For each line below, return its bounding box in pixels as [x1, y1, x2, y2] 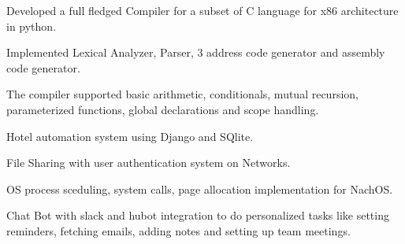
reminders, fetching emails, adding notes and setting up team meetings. [6, 222, 351, 238]
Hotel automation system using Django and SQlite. [6, 128, 254, 144]
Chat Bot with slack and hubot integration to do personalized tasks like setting [6, 207, 389, 224]
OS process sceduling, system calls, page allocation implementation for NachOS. [6, 180, 393, 197]
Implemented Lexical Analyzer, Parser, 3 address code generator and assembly [6, 44, 385, 61]
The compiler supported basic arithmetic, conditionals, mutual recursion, [6, 86, 359, 102]
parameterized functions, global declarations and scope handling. [6, 101, 319, 117]
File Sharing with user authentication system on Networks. [6, 154, 291, 171]
